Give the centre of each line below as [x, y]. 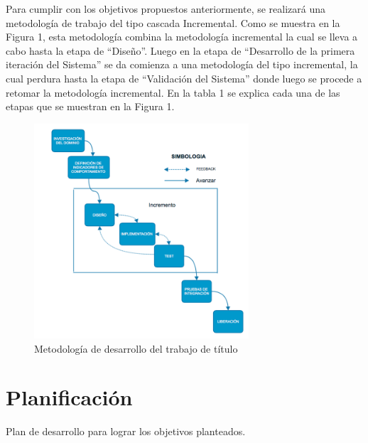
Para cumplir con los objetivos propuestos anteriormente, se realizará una [166, 9]
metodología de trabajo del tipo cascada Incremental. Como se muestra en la [173, 22]
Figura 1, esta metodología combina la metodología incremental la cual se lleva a [182, 37]
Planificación [69, 397]
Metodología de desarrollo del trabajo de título [136, 348]
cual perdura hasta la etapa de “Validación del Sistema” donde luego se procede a [184, 78]
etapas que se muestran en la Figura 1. [90, 106]
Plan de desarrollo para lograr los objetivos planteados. [126, 431]
